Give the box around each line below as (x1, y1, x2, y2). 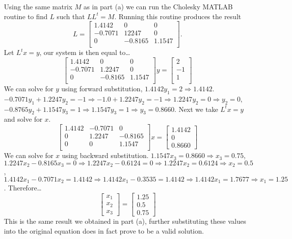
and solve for (4, 114, 43, 124)
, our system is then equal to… (39, 47, 131, 57)
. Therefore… (4, 183, 42, 193)
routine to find (4, 11, 48, 21)
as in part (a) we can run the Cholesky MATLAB (83, 1, 233, 11)
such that (56, 11, 85, 21)
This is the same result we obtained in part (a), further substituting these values (4, 215, 246, 226)
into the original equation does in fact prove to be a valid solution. (4, 225, 204, 236)
